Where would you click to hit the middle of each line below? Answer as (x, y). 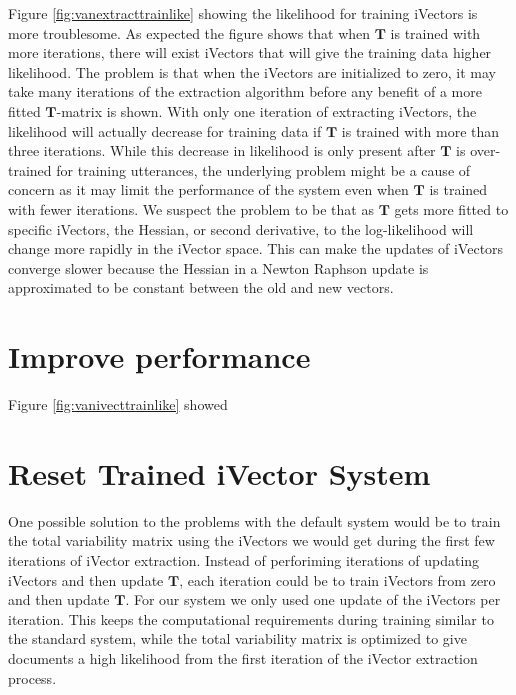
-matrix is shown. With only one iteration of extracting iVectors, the (266, 110)
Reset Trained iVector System (219, 472)
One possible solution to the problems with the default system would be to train (254, 520)
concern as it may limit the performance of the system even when (208, 189)
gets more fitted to (451, 208)
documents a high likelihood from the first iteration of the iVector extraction (243, 657)
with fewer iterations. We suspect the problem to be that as (191, 208)
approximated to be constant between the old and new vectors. (201, 287)
